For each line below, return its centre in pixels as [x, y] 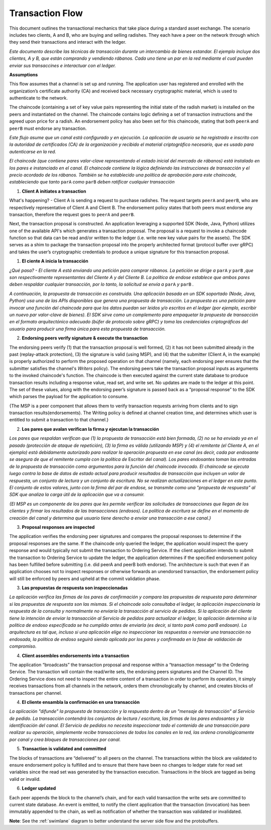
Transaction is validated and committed [64, 749]
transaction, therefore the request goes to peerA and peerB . [72, 214]
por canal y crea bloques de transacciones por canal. [65, 740]
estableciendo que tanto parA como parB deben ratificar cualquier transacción [92, 182]
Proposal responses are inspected [58, 527]
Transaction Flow [46, 13]
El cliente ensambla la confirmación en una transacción [81, 702]
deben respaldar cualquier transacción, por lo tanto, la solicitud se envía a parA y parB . [102, 285]
